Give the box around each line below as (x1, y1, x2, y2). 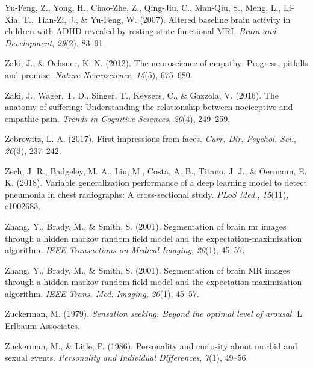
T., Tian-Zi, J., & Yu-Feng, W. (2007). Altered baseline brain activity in (22, 13, 291, 25)
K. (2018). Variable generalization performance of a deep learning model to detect (5, 176, 307, 189)
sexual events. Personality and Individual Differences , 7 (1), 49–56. (5, 351, 249, 364)
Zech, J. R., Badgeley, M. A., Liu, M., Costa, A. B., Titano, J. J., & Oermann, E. (5, 164, 307, 177)
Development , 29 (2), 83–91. (5, 36, 105, 49)
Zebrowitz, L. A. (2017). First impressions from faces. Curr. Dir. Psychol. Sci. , (5, 132, 296, 145)
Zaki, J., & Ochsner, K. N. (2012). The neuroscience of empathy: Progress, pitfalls (5, 57, 308, 69)
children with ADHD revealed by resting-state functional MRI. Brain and (5, 25, 276, 37)
